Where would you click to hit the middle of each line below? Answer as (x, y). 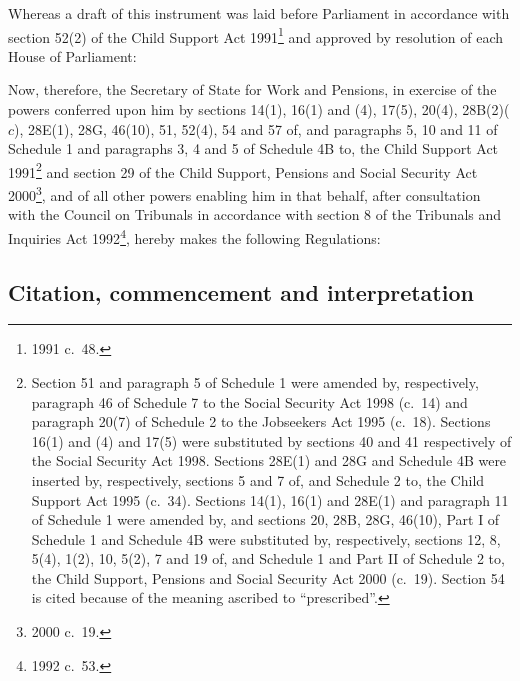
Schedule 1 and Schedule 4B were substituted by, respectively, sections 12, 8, (266, 538)
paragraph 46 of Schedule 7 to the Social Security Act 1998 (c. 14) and (249, 401)
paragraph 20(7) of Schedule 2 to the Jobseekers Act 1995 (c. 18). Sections (261, 421)
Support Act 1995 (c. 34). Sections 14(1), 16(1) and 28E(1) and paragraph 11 (270, 499)
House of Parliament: (72, 55)
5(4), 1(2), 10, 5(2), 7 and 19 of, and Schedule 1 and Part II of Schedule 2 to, (268, 558)
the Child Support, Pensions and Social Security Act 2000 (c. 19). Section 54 (268, 577)
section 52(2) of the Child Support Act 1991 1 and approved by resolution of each (255, 35)
